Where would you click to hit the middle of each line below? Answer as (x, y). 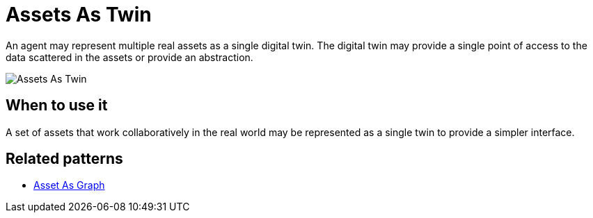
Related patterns (64, 159)
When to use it (57, 106)
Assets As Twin (79, 15)
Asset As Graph (69, 185)
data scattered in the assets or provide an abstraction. (129, 57)
